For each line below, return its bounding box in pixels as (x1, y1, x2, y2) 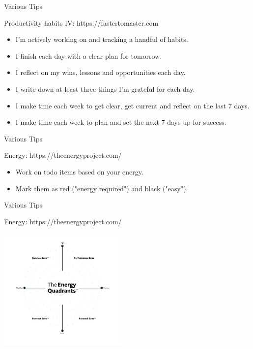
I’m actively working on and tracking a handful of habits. (15, 34, 188, 44)
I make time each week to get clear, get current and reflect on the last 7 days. (15, 100, 250, 110)
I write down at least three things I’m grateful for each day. (15, 83, 195, 94)
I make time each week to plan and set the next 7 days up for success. (15, 117, 226, 127)
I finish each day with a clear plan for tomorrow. (15, 50, 162, 61)
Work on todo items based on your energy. (15, 166, 143, 176)
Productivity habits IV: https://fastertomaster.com (4, 17, 159, 28)
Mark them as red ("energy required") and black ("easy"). (15, 183, 188, 193)
